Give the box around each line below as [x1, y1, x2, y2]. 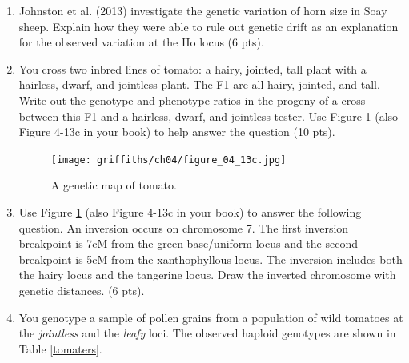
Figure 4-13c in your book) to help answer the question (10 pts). [18, 123, 335, 140]
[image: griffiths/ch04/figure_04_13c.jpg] [50, 154, 287, 166]
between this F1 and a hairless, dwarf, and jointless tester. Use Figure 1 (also [18, 107, 399, 124]
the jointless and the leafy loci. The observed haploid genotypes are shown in [18, 325, 396, 341]
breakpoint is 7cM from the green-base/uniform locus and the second [18, 235, 358, 252]
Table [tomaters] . [18, 340, 102, 357]
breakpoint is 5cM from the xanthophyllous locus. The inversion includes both [18, 250, 403, 267]
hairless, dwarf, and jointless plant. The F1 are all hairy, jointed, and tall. [18, 76, 380, 93]
